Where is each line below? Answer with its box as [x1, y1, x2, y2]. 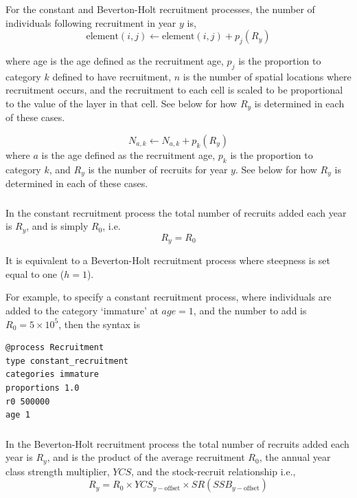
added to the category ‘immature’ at [5, 303, 159, 318]
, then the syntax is [58, 316, 140, 331]
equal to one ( [5, 266, 65, 281]
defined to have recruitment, [52, 69, 172, 83]
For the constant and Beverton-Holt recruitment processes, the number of [5, 2, 315, 16]
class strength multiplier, [5, 464, 110, 478]
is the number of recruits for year [88, 162, 228, 176]
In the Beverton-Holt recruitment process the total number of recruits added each [5, 436, 349, 451]
